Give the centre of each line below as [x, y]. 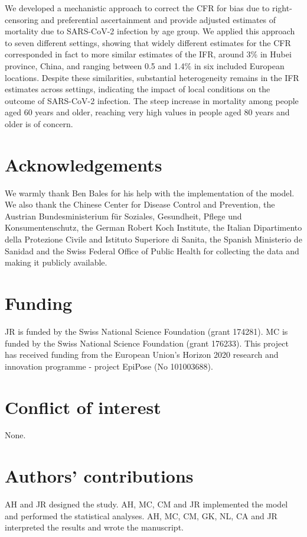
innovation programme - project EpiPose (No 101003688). [109, 366]
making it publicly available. [56, 262]
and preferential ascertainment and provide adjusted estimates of [159, 19]
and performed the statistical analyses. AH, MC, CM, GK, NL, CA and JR [141, 515]
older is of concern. [39, 123]
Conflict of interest [83, 407]
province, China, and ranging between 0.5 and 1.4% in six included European [145, 65]
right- [282, 8]
